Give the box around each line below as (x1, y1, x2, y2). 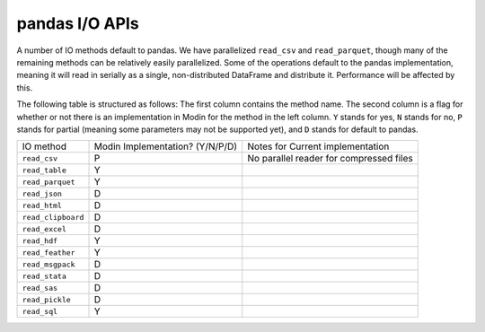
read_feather (22, 248, 75, 258)
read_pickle (22, 294, 71, 304)
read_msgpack (22, 259, 75, 269)
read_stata (22, 271, 67, 281)
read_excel (22, 224, 67, 233)
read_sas (22, 283, 58, 293)
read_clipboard (22, 212, 84, 222)
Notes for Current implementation (247, 140, 390, 153)
